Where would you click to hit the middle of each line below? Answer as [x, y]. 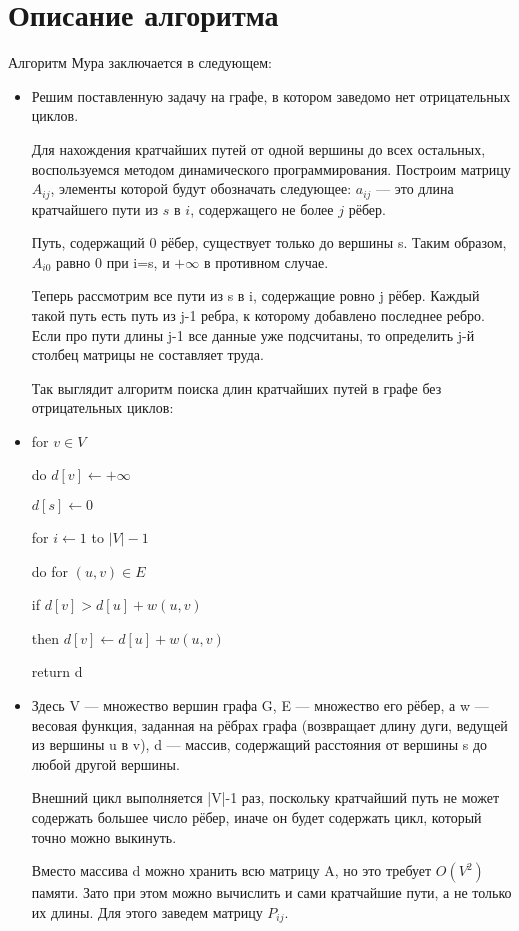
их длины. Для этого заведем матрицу [147, 911]
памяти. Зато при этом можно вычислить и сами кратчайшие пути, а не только [271, 892]
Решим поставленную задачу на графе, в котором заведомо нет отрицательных [271, 95]
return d [57, 671]
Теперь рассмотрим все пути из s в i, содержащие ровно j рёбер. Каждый [255, 295]
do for [50, 570]
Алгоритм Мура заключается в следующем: [140, 62]
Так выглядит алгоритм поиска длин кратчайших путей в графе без [236, 387]
